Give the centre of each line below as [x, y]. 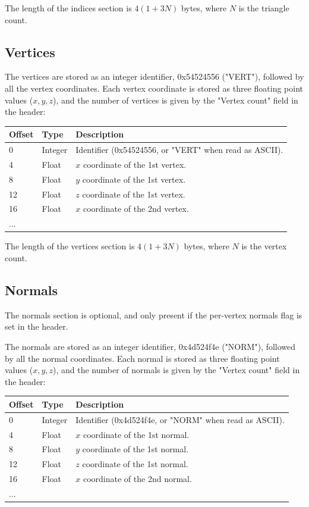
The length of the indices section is [68, 8]
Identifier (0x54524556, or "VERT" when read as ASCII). [179, 150]
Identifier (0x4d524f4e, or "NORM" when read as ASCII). [180, 419]
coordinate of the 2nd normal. [137, 479]
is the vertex [264, 246]
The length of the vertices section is [70, 246]
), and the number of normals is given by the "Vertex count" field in [176, 370]
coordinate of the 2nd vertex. [136, 209]
